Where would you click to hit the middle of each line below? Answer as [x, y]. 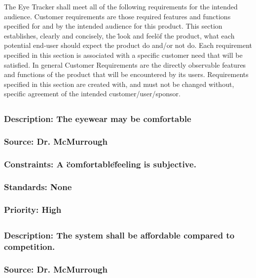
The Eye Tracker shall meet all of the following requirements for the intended [121, 6]
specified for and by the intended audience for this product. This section [113, 26]
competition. [30, 246]
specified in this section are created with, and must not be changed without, [119, 84]
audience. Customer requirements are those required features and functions [117, 16]
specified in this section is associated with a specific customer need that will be [123, 55]
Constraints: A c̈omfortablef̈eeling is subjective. [100, 164]
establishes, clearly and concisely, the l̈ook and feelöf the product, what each [119, 35]
